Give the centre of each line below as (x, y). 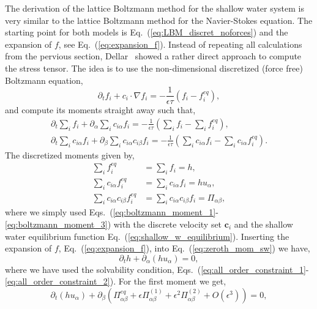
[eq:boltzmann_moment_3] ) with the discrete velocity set (114, 224)
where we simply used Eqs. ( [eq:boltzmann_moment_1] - (112, 212)
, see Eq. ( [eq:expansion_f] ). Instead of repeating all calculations (180, 44)
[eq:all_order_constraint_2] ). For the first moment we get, (116, 281)
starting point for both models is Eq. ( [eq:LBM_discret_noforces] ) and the (147, 32)
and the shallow (263, 224)
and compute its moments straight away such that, (100, 110)
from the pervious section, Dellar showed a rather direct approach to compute (153, 56)
